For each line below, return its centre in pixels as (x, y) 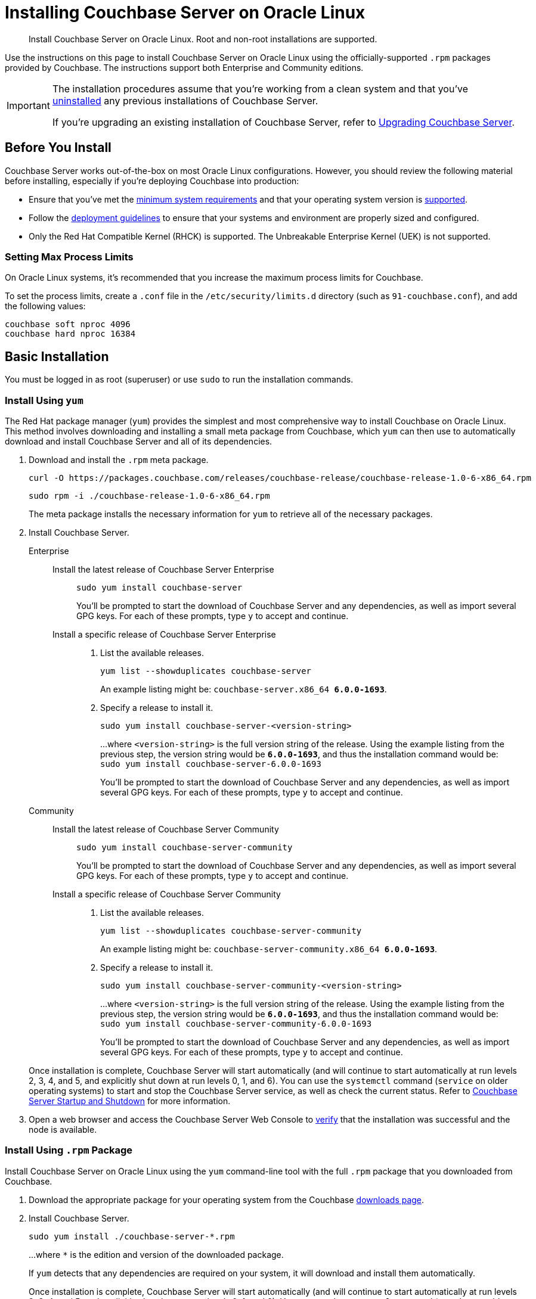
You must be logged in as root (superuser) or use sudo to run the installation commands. (179, 380)
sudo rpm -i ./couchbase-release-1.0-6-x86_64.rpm (149, 495)
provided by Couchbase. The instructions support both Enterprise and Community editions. (184, 67)
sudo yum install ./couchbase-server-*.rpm (132, 1236)
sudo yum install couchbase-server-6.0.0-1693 (211, 764)
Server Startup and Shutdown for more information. (130, 1101)
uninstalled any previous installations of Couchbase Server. (185, 100)
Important (28, 105)
